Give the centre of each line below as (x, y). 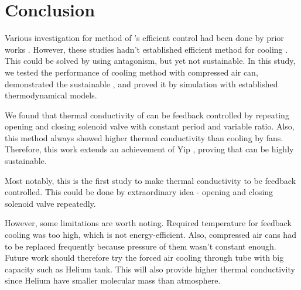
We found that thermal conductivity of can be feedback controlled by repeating (147, 115)
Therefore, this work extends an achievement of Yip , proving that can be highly (149, 149)
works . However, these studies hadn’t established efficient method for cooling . (146, 49)
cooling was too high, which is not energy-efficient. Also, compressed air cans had (150, 235)
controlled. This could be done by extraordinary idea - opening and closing (139, 192)
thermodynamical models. (51, 95)
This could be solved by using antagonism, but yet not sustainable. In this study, (150, 61)
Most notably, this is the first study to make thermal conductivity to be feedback (150, 180)
